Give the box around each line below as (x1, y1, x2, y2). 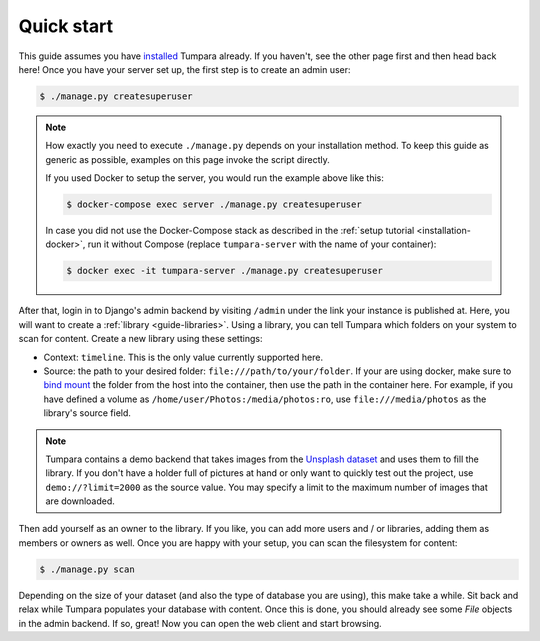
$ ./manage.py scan (39, 563, 135, 575)
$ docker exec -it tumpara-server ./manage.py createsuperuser (66, 265, 384, 277)
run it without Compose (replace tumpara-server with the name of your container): (87, 238, 437, 250)
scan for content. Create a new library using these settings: (18, 333, 263, 345)
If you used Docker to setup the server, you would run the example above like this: (45, 172, 385, 184)
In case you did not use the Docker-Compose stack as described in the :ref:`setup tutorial (45, 225, 415, 237)
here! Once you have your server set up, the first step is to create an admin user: (18, 63, 351, 75)
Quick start (18, 15, 114, 37)
